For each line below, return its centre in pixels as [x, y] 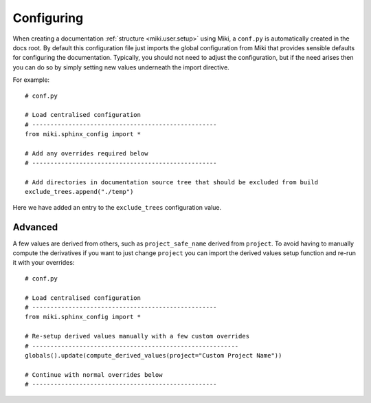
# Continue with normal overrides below [94, 374]
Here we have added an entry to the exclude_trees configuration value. [117, 207]
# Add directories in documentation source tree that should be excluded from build [172, 183]
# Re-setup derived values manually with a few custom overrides [137, 336]
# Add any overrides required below [87, 153]
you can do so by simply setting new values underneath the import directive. [121, 67]
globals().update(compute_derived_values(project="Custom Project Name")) [154, 355]
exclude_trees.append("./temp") [79, 192]
